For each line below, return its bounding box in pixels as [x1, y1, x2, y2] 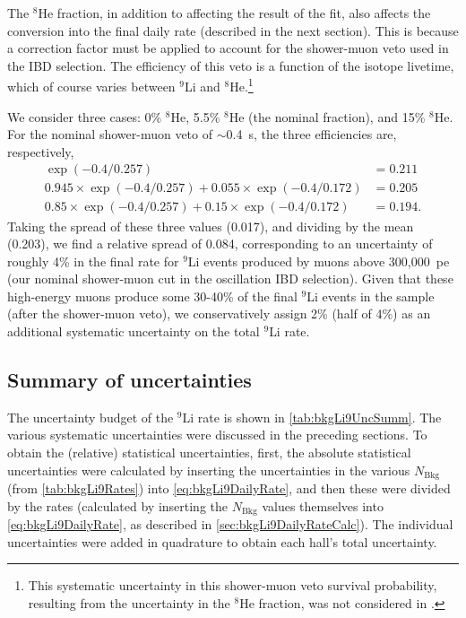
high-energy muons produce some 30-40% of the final [7, 286, 298, 305]
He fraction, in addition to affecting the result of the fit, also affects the [38, 4, 431, 22]
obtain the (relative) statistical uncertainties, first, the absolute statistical [7, 443, 411, 462]
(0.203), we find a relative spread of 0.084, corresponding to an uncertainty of [7, 234, 433, 253]
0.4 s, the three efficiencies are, [226, 125, 397, 144]
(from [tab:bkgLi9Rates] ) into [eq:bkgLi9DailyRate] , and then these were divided [7, 479, 451, 498]
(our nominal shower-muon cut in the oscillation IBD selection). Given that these [7, 269, 453, 288]
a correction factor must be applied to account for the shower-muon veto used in [7, 39, 449, 57]
